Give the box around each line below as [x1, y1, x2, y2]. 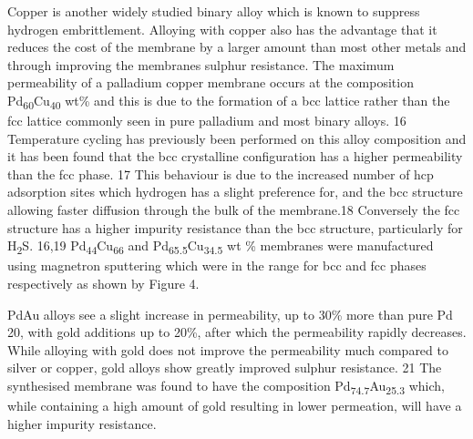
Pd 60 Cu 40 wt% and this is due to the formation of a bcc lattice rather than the [7, 90, 450, 112]
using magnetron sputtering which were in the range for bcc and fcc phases [7, 256, 427, 275]
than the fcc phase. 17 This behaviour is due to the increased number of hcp [7, 164, 434, 183]
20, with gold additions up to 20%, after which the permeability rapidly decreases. [7, 322, 467, 342]
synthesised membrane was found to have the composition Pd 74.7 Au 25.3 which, [7, 375, 445, 397]
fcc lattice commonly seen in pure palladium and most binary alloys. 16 [7, 111, 406, 130]
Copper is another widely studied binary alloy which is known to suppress [7, 2, 420, 20]
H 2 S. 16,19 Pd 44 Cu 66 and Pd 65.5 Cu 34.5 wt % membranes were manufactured [7, 236, 434, 258]
